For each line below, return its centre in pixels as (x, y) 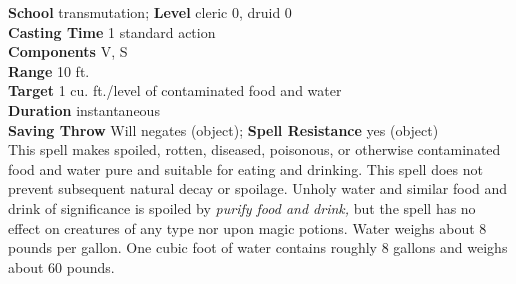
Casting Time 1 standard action (112, 31)
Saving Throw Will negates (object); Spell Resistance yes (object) (223, 129)
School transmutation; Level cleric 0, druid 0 (150, 12)
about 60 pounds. (61, 266)
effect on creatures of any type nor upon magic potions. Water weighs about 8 (247, 227)
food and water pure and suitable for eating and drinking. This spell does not (245, 168)
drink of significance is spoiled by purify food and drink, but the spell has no (242, 207)
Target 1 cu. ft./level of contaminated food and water (175, 90)
